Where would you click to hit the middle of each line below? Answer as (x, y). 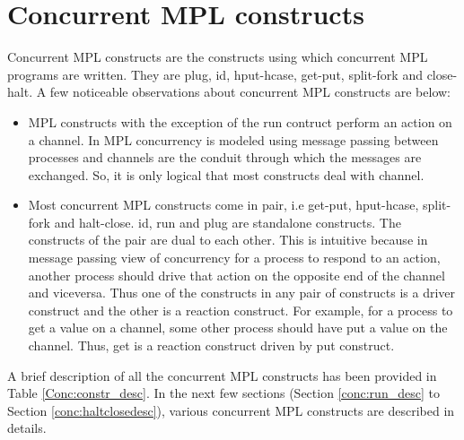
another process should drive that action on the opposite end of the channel (236, 275)
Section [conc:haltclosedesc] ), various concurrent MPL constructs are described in (231, 410)
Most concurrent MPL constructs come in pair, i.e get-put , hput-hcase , (223, 205)
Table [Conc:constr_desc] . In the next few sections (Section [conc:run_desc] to (223, 393)
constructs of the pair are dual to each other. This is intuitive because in (228, 240)
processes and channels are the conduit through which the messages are (225, 157)
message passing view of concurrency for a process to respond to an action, (234, 258)
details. (27, 428)
